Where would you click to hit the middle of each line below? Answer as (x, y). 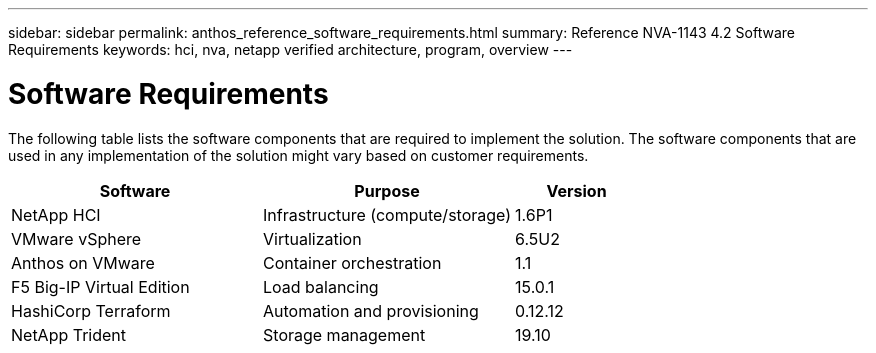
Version (576, 190)
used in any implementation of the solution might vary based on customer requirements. (298, 155)
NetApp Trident (69, 334)
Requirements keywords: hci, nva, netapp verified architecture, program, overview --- (290, 49)
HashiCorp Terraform (91, 310)
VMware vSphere (76, 238)
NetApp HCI (56, 214)
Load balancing (321, 286)
